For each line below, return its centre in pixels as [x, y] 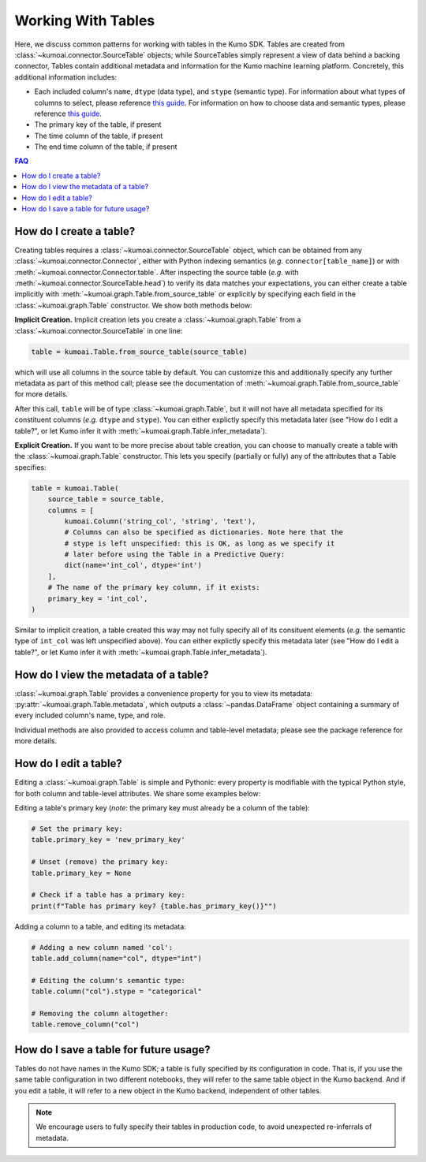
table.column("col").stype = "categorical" [117, 992]
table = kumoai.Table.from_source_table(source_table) [139, 352]
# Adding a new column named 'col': [102, 947]
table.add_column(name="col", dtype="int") [117, 959]
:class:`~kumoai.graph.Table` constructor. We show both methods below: [133, 305]
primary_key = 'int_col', [98, 598]
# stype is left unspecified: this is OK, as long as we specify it [200, 543]
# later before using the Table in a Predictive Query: [175, 555]
